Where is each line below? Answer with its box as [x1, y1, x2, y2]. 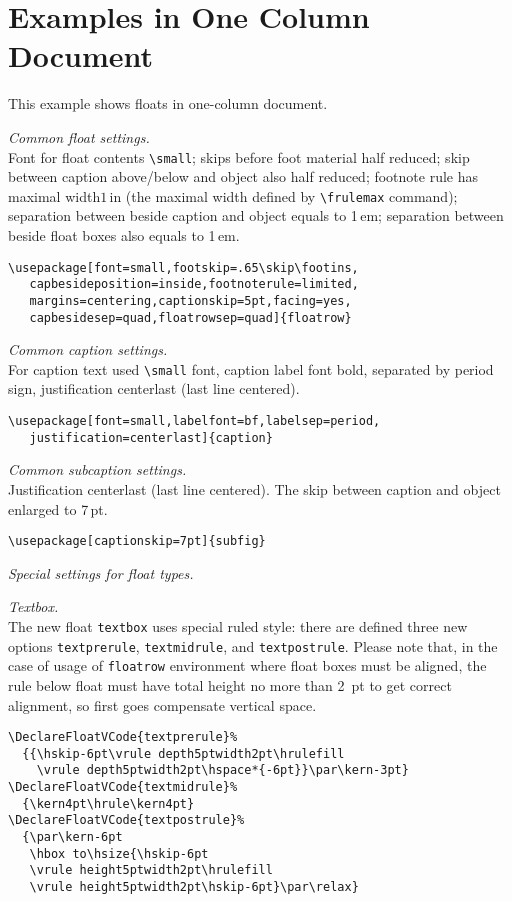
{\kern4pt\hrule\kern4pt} [22, 796, 195, 811]
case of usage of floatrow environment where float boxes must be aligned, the [8, 655, 487, 676]
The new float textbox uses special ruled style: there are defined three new [8, 616, 468, 636]
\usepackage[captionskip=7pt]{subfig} [8, 534, 266, 549]
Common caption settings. [8, 339, 168, 360]
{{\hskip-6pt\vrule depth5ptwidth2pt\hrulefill [22, 746, 345, 761]
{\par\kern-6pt [22, 830, 123, 845]
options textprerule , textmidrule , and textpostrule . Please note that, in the [8, 635, 498, 656]
